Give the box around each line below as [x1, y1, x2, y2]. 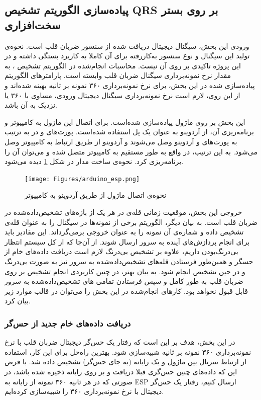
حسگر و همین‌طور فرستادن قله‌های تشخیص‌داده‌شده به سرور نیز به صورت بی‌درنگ [5, 256, 253, 266]
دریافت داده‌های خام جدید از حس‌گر [5, 316, 131, 329]
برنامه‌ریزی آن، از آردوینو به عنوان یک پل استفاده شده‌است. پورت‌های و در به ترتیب [5, 126, 254, 137]
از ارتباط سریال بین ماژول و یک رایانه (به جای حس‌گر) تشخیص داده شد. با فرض [5, 356, 247, 367]
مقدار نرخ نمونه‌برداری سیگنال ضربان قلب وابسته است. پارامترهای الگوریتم [5, 70, 231, 81]
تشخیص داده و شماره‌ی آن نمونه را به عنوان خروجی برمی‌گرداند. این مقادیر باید [5, 226, 244, 237]
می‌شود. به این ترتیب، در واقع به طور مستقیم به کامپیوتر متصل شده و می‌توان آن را [5, 146, 257, 156]
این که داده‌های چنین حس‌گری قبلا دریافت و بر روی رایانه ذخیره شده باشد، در [5, 366, 237, 376]
